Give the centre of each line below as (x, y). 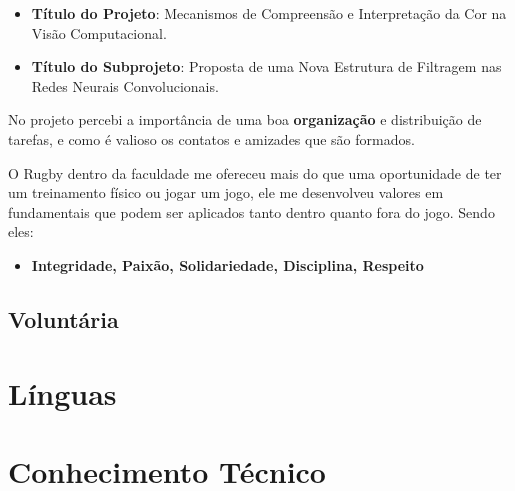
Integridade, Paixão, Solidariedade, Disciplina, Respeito (227, 264)
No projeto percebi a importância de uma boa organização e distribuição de (245, 119)
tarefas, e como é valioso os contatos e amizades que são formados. (211, 138)
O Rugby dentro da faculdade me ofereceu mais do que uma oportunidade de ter (255, 172)
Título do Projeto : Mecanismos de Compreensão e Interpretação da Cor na (269, 13)
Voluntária (63, 318)
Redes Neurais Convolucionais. (125, 85)
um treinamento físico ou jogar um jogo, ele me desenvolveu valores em (226, 192)
